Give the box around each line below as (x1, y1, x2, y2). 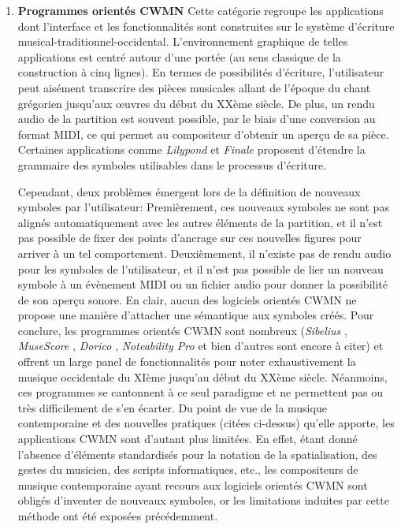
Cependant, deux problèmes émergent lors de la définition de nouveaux (17, 183, 361, 199)
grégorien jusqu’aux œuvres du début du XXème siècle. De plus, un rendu (17, 95, 375, 111)
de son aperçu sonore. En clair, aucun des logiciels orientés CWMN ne (17, 291, 357, 307)
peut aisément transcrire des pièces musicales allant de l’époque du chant (17, 79, 371, 95)
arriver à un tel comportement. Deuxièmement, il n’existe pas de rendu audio (17, 244, 392, 261)
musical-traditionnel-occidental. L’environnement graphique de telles (17, 33, 348, 50)
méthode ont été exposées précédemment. (17, 508, 218, 523)
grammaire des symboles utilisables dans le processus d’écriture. (17, 156, 327, 173)
